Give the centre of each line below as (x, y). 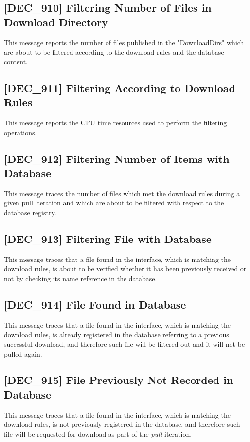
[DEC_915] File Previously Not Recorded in (119, 380)
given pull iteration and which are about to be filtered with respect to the (114, 203)
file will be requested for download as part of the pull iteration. (98, 433)
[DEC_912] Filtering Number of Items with (117, 158)
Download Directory (56, 22)
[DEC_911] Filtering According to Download (120, 88)
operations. (20, 132)
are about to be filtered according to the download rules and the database (114, 52)
